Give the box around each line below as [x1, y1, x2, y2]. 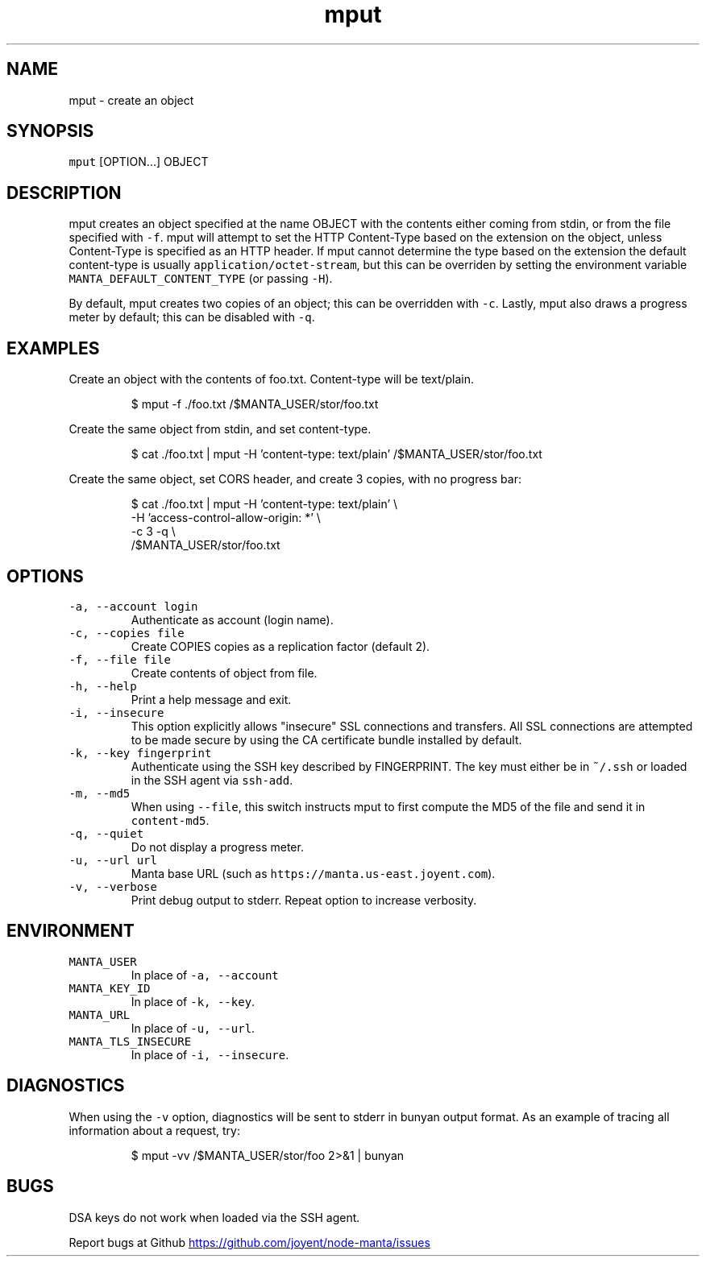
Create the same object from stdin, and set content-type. [69, 422, 372, 437]
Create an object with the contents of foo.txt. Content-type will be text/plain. [69, 372, 475, 387]
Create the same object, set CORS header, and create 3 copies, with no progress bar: [69, 472, 521, 487]
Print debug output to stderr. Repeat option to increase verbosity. [131, 892, 477, 907]
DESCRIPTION [6, 182, 122, 203]
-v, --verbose [69, 880, 157, 893]
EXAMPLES [6, 337, 100, 358]
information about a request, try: [69, 1123, 240, 1137]
